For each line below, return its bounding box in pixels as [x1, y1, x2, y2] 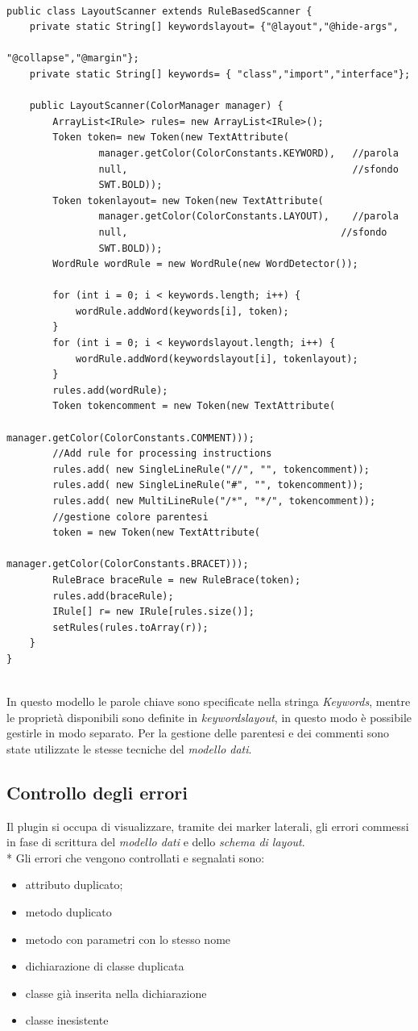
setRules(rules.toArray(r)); [52, 621, 209, 633]
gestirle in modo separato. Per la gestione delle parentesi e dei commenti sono [6, 724, 390, 741]
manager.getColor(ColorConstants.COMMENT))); [6, 432, 255, 444]
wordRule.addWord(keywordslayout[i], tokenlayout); [75, 353, 358, 365]
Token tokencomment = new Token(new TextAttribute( [52, 400, 336, 412]
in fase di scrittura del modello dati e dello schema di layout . [6, 833, 305, 850]
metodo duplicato [25, 904, 112, 920]
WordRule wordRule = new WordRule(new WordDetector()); [52, 258, 358, 270]
